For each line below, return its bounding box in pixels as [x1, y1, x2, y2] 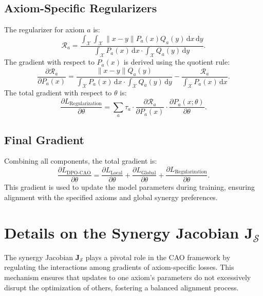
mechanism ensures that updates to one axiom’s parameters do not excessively [4, 271, 251, 282]
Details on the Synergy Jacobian [4, 222, 239, 243]
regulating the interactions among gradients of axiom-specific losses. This [4, 262, 234, 272]
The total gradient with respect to [4, 87, 112, 98]
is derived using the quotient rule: [123, 56, 230, 67]
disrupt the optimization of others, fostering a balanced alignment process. [4, 282, 239, 292]
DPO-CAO [66, 170, 91, 175]
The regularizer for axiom [4, 24, 85, 35]
